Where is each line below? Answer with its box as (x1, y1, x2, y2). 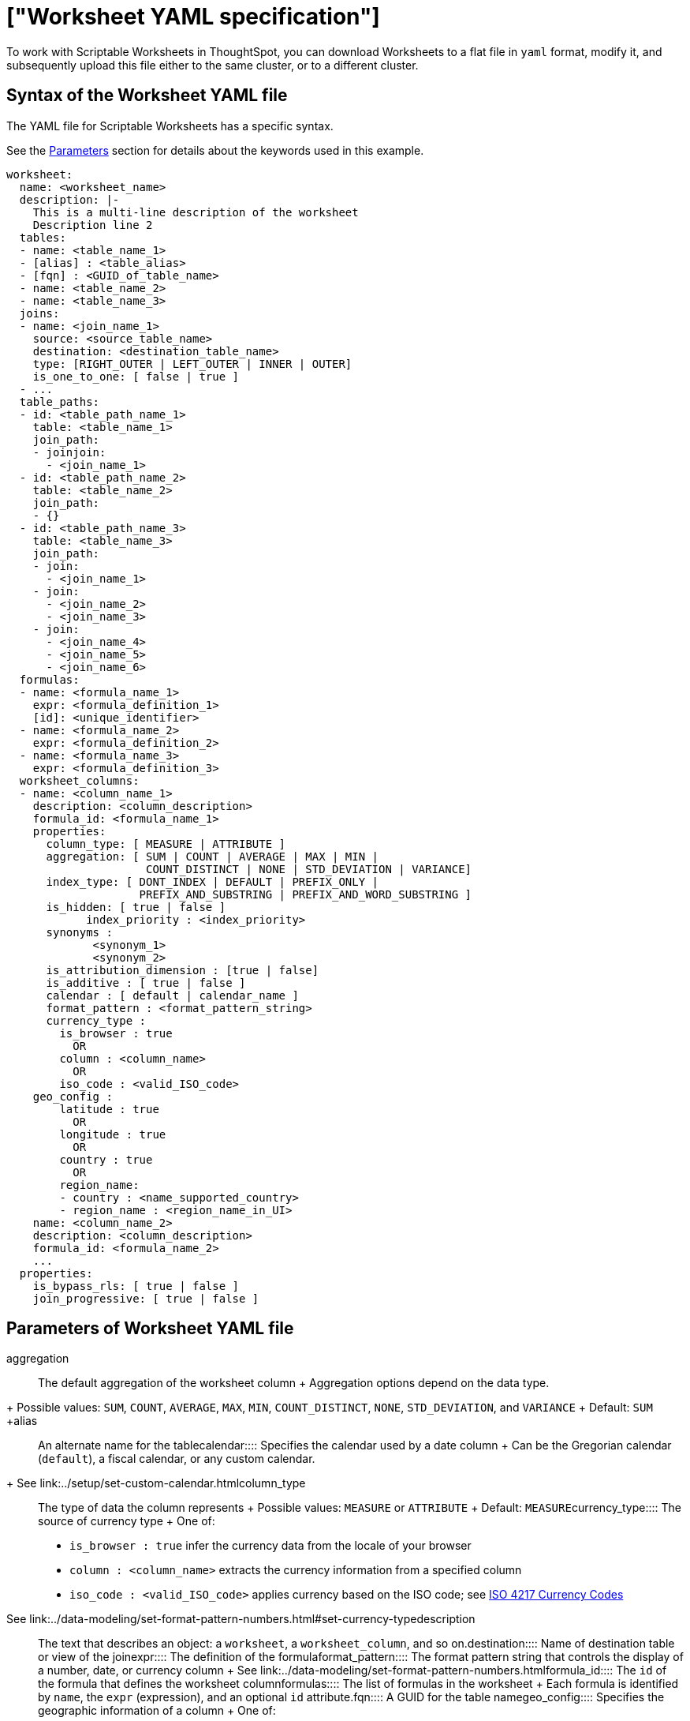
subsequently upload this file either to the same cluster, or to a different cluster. (6, 58, 419, 72)
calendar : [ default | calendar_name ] (46, 988, 299, 1002)
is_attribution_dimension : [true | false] (46, 963, 319, 977)
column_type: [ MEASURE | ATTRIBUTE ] (46, 837, 286, 850)
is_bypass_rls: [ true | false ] (32, 1279, 240, 1292)
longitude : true (59, 1127, 166, 1141)
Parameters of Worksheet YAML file (6, 1318, 294, 1339)
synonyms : (46, 925, 113, 939)
